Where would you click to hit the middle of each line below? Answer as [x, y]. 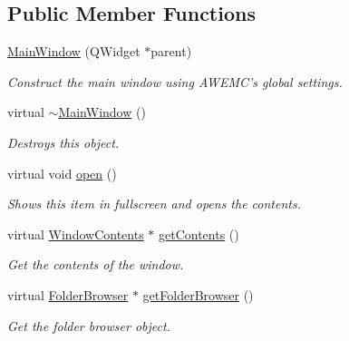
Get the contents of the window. [96, 264]
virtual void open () [62, 173]
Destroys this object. [63, 142]
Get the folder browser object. [89, 325]
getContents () [199, 234]
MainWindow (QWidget [74, 51]
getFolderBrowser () [198, 294]
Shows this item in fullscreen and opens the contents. [155, 204]
